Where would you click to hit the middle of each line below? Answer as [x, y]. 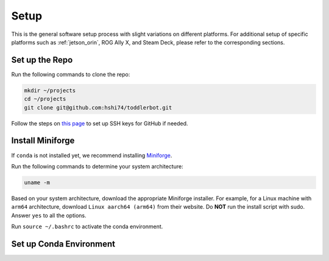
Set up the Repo [42, 60]
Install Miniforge [43, 141]
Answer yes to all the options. [49, 215]
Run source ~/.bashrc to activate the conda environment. [87, 227]
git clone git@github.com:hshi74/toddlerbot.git [98, 107]
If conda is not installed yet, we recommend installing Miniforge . [92, 155]
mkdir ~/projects [50, 90]
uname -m [37, 182]
